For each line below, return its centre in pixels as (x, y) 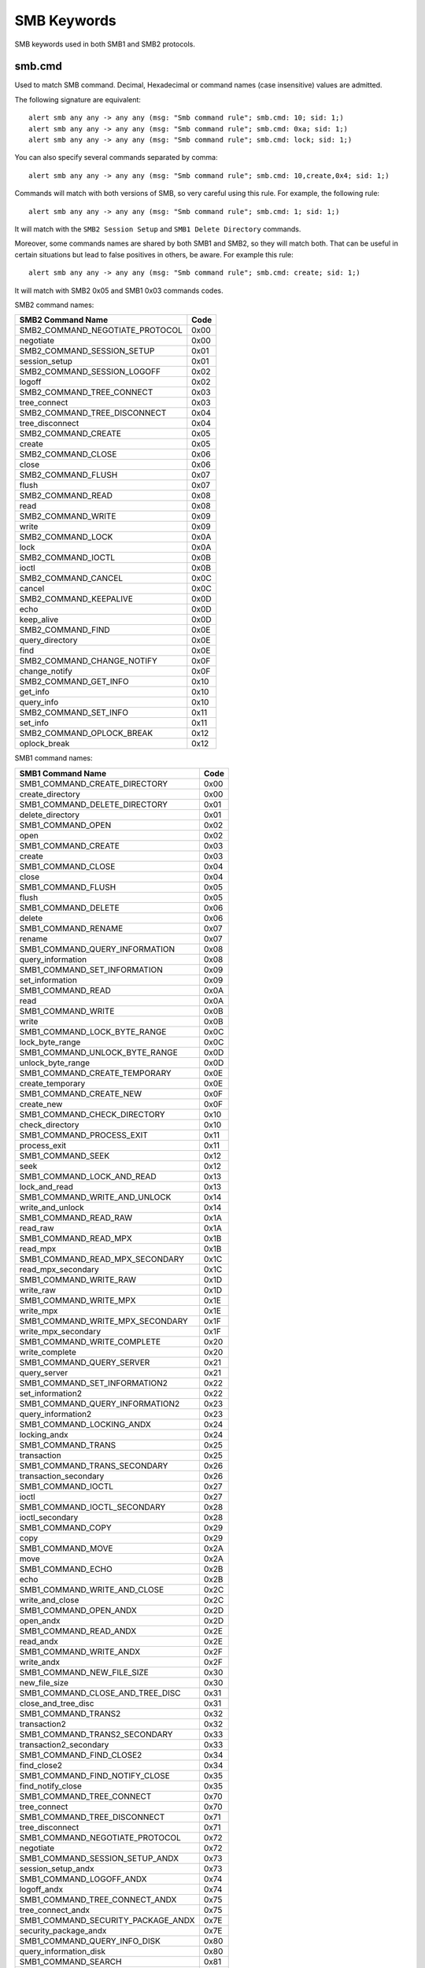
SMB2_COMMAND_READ (66, 496)
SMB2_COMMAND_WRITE (68, 516)
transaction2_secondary (64, 1744)
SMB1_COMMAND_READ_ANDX (78, 1631)
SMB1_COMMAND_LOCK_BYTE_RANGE (93, 1031)
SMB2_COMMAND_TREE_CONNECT (86, 392)
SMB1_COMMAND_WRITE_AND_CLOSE (92, 1589)
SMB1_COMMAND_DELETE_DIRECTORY (94, 805)
